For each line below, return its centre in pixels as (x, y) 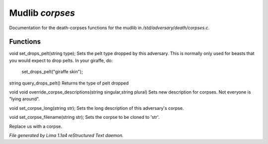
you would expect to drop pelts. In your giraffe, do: (61, 60)
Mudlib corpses (42, 13)
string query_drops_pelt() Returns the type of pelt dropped (69, 83)
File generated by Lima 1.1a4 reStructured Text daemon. (66, 135)
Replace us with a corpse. (35, 126)
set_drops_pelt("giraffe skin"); (52, 72)
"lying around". (24, 99)
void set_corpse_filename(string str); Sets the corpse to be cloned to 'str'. (84, 117)
